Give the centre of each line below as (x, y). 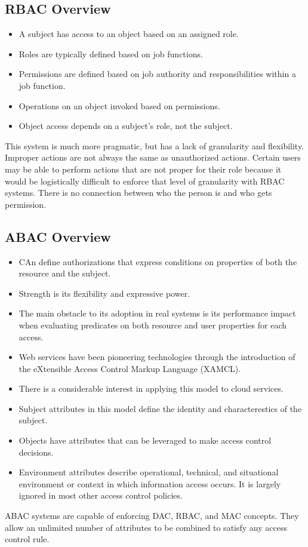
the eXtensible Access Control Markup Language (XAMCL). (130, 368)
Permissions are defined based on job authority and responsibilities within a (157, 74)
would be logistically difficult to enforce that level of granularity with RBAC (145, 181)
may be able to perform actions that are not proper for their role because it (143, 169)
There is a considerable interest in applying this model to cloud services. (151, 388)
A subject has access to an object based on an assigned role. (129, 34)
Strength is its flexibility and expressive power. (104, 293)
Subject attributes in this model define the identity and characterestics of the (160, 408)
